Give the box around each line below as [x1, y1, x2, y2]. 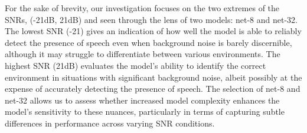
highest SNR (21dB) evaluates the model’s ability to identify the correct [5, 59, 266, 71]
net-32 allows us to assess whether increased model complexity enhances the [5, 94, 280, 106]
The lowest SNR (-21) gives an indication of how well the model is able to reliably [5, 25, 302, 37]
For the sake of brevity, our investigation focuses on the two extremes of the [5, 2, 280, 14]
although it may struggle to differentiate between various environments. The [5, 48, 280, 60]
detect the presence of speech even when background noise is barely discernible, [5, 36, 292, 48]
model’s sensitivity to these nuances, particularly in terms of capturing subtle [5, 105, 285, 118]
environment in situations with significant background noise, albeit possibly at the [5, 71, 302, 83]
